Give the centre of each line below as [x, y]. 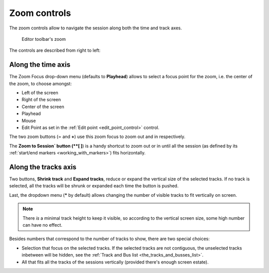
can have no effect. [42, 225]
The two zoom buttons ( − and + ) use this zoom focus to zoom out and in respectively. [97, 136]
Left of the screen [40, 93]
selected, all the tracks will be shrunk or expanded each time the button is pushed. [94, 186]
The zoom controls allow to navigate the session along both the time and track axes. [95, 28]
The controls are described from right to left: [55, 50]
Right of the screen [41, 100]
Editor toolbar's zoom [44, 39]
